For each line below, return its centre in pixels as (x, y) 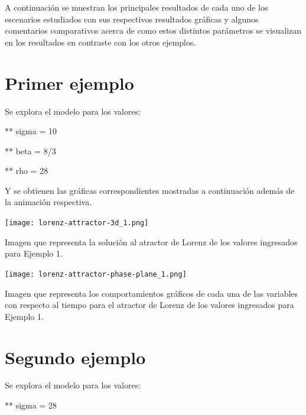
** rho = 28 (27, 171)
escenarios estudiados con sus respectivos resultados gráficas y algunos (132, 19)
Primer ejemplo (69, 82)
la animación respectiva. (48, 202)
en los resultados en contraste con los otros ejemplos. (100, 42)
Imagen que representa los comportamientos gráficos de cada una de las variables (152, 293)
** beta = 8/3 (30, 150)
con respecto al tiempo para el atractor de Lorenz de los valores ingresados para (149, 305)
